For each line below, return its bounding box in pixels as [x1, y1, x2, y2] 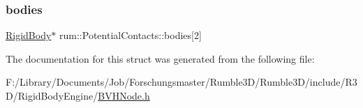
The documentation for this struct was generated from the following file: [6, 51, 315, 65]
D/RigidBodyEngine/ [6, 88, 98, 102]
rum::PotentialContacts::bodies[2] [59, 28, 202, 43]
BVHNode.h [98, 88, 150, 102]
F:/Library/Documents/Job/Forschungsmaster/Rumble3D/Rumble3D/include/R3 [6, 75, 357, 89]
